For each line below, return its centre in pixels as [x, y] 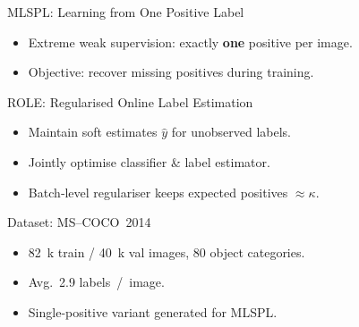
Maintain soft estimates [93, 132]
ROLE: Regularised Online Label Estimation [130, 101]
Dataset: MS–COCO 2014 [79, 222]
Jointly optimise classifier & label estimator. [149, 161]
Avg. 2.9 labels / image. [96, 282]
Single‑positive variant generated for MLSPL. [153, 311]
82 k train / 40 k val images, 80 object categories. [167, 252]
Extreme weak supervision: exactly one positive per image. [190, 42]
